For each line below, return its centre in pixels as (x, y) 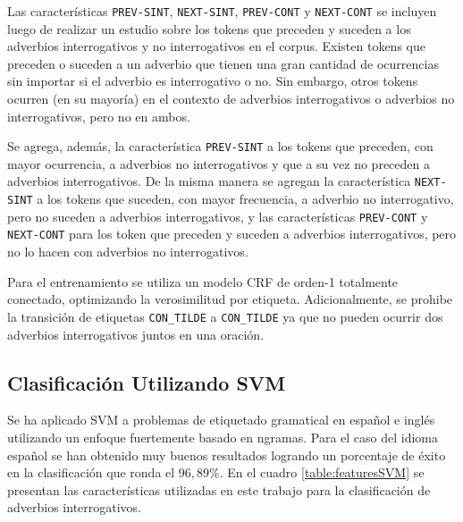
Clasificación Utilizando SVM (147, 382)
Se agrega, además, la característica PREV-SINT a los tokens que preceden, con (220, 146)
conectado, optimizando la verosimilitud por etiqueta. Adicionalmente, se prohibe (230, 299)
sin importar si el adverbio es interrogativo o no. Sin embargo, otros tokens (213, 81)
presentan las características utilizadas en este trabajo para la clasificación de (219, 489)
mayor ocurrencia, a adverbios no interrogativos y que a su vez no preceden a (219, 163)
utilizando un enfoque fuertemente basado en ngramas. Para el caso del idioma (223, 437)
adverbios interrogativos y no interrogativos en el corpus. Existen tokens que (216, 46)
